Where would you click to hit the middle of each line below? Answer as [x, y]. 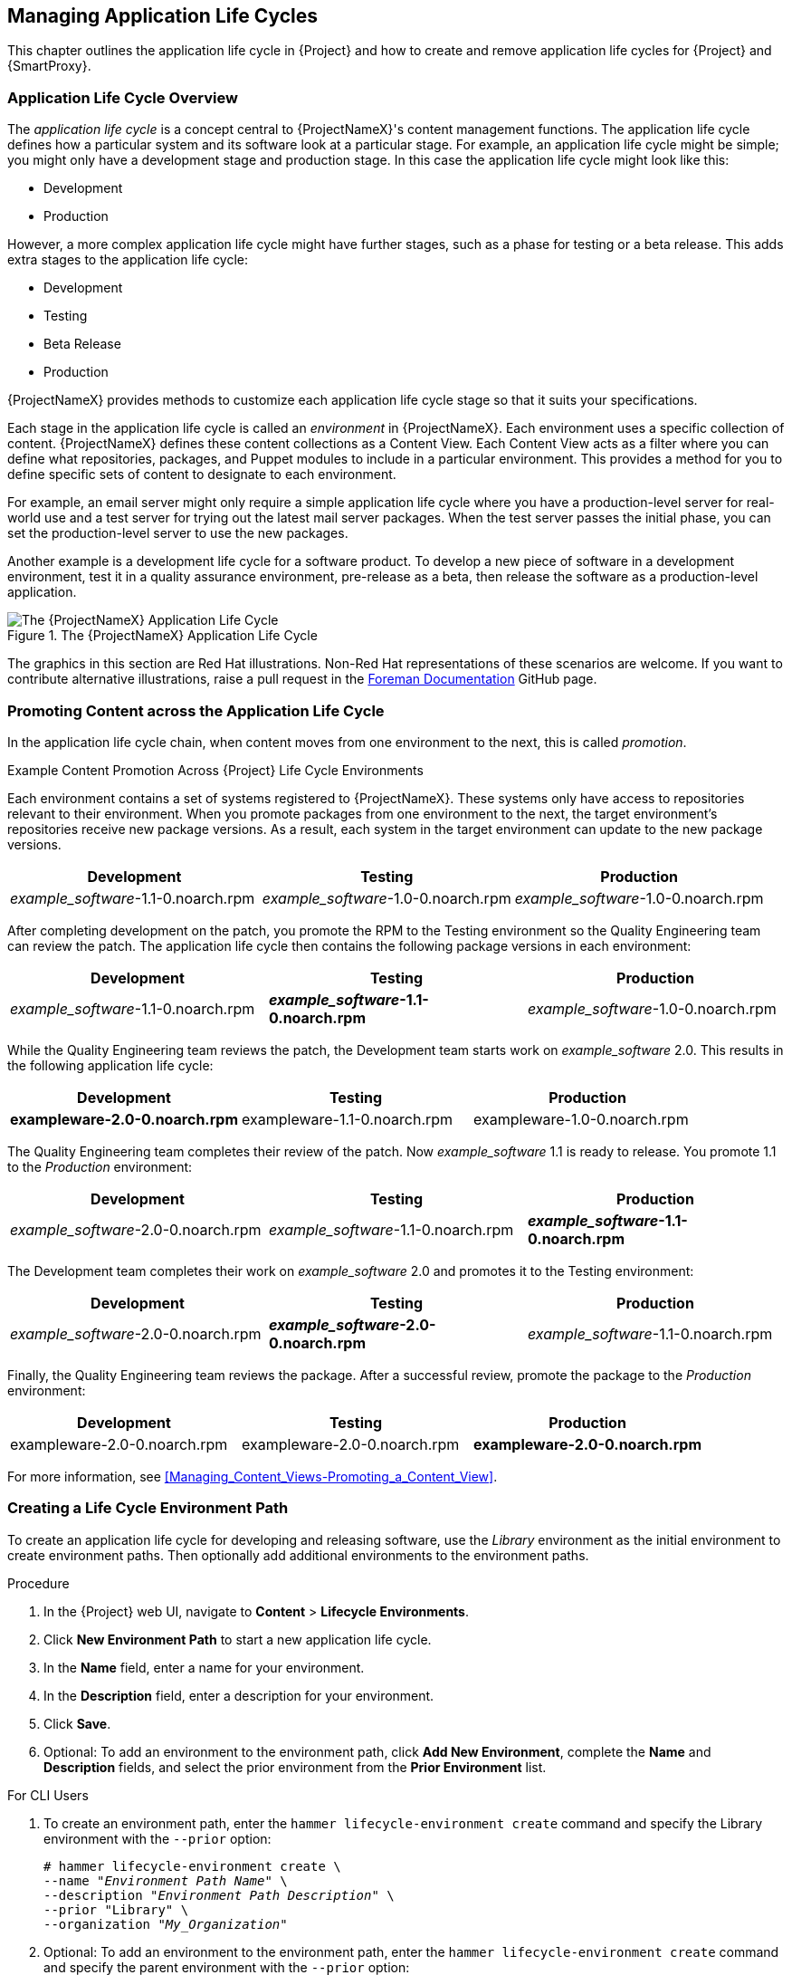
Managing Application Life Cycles [163, 16]
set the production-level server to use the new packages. [178, 533]
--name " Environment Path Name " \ [166, 1880]
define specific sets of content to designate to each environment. [202, 475]
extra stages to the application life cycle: [128, 260]
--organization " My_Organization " [166, 1924]
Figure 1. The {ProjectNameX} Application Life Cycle [162, 636]
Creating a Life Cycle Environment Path [148, 1508]
